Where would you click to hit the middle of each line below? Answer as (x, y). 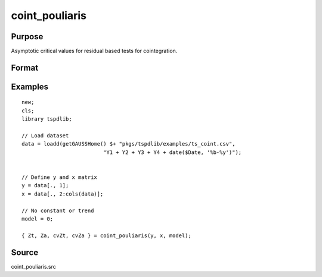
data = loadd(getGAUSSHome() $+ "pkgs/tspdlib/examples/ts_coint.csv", (129, 144)
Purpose (27, 37)
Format (25, 67)
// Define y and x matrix (60, 177)
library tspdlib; (47, 119)
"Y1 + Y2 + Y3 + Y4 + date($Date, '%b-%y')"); (173, 152)
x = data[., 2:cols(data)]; (63, 194)
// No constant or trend (58, 210)
